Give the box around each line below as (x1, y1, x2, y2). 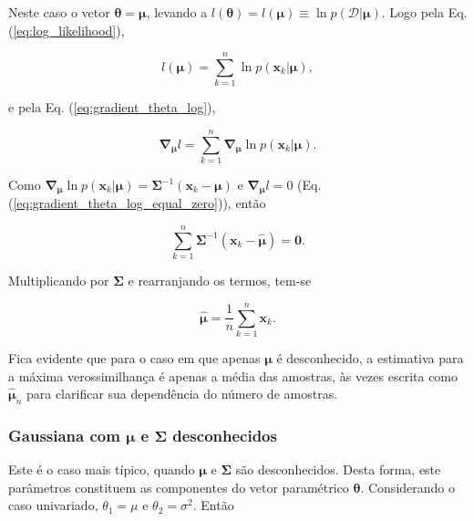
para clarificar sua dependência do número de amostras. (26, 384, 338, 403)
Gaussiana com (8, 423, 120, 446)
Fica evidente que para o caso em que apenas (8, 348, 261, 367)
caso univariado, (8, 495, 98, 515)
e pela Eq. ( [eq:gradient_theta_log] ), (8, 98, 216, 117)
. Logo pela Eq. (381, 3, 468, 21)
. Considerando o (360, 477, 455, 496)
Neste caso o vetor (8, 3, 110, 21)
